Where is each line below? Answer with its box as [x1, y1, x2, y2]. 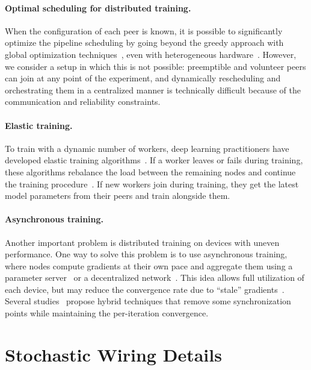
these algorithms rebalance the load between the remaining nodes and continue [5, 165, 296, 178]
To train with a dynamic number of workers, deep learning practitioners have [5, 142, 289, 154]
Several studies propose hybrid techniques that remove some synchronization [5, 295, 291, 307]
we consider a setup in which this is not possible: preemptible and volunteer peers [5, 60, 306, 72]
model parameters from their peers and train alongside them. [5, 189, 230, 202]
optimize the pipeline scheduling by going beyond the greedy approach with [5, 36, 284, 49]
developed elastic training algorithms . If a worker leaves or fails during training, [5, 154, 303, 166]
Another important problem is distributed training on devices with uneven [5, 236, 280, 248]
